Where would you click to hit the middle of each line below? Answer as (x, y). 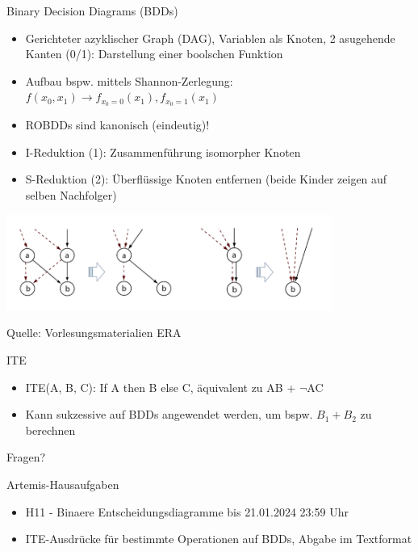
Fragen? (26, 457)
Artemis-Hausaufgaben (63, 484)
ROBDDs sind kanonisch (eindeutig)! (117, 125)
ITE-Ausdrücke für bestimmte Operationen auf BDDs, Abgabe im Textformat (219, 539)
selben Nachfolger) (71, 195)
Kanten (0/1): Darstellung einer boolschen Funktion (154, 54)
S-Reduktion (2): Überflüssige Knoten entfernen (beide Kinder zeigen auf (206, 179)
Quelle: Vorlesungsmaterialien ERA (94, 333)
